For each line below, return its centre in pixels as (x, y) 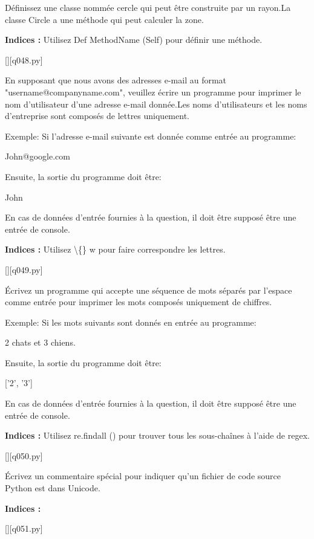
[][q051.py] (24, 528)
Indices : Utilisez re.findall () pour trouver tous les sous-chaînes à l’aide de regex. (157, 435)
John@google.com (38, 156)
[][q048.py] (24, 60)
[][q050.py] (24, 455)
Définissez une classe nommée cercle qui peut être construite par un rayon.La (148, 7)
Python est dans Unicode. (53, 488)
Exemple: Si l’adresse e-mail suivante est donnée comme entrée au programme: (151, 136)
